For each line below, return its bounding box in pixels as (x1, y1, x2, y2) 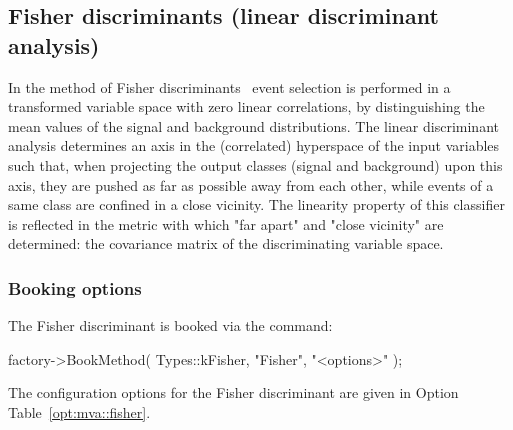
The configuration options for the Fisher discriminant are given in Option (8, 382, 459, 403)
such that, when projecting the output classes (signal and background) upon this (8, 154, 503, 175)
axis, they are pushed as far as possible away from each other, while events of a (8, 174, 494, 195)
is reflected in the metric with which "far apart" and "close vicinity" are (8, 213, 444, 234)
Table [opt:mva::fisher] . (8, 401, 151, 422)
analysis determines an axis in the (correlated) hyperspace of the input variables (8, 135, 500, 156)
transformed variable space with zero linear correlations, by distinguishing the (8, 96, 485, 117)
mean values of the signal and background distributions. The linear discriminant (8, 115, 499, 136)
